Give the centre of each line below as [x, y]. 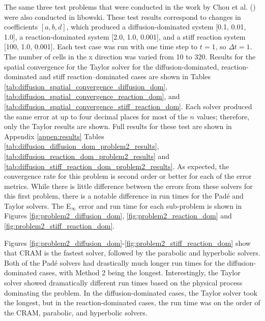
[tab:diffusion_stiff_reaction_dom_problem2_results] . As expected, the [117, 166]
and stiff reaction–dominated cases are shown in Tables [125, 76]
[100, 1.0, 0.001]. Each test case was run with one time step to [101, 46]
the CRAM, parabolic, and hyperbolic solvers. [76, 312]
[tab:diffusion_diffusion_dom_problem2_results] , [82, 146]
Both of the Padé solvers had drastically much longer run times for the [114, 262]
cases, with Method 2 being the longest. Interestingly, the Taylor [140, 272]
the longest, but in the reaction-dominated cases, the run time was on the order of [132, 302]
